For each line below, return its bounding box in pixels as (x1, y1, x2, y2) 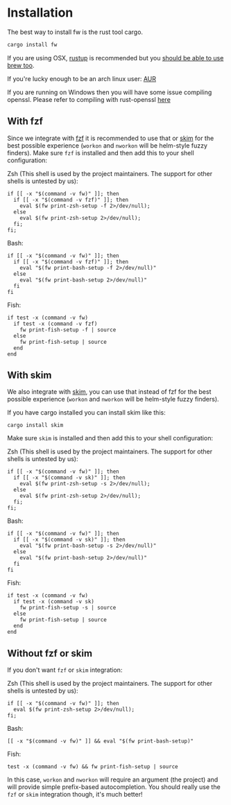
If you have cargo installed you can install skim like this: (7, 408, 166, 417)
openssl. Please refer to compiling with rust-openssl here (7, 95, 171, 103)
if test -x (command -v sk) (13, 598, 95, 605)
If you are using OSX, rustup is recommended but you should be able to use (7, 53, 224, 62)
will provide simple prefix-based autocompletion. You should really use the (7, 783, 221, 791)
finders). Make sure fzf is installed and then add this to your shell (7, 148, 194, 157)
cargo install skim (7, 422, 64, 429)
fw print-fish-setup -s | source (19, 605, 117, 612)
